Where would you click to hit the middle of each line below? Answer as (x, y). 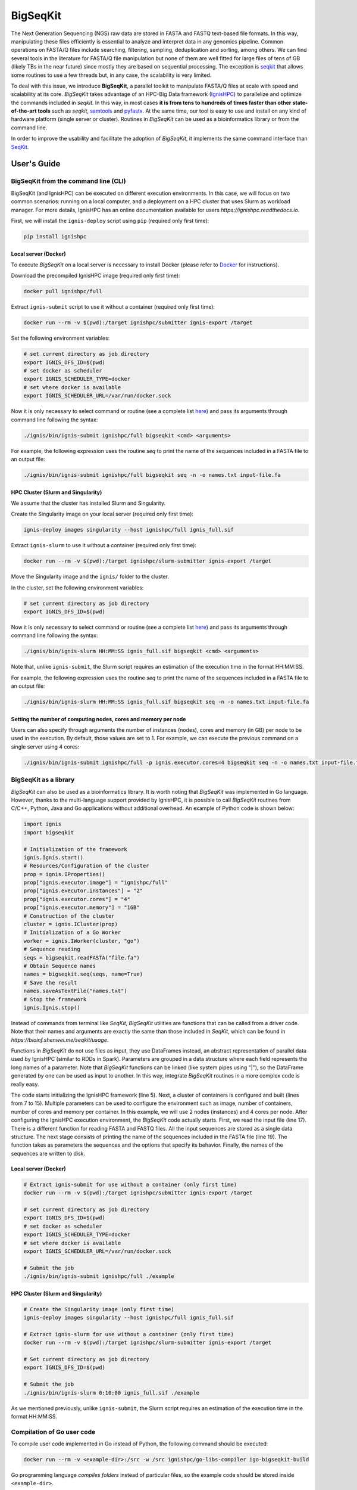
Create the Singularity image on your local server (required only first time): (102, 514)
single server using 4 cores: (45, 746)
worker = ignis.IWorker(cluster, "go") (82, 941)
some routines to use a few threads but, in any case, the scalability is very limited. (111, 75)
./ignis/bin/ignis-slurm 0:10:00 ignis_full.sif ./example (111, 1393)
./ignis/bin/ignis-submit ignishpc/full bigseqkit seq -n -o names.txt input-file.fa (152, 475)
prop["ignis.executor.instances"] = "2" (83, 891)
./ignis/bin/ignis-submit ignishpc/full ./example (99, 1276)
